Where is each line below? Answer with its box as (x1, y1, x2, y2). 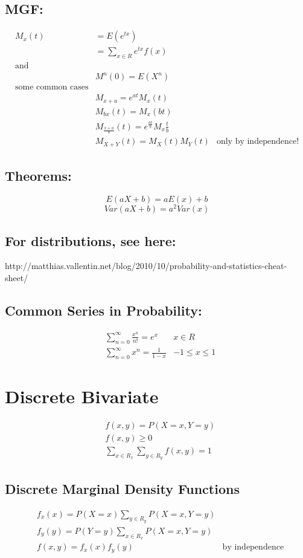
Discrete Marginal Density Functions (5, 479, 240, 498)
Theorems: (5, 166, 72, 185)
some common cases (14, 83, 89, 92)
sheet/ (5, 271, 28, 284)
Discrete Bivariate (5, 384, 159, 409)
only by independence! (216, 137, 299, 146)
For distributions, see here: (5, 231, 176, 250)
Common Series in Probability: (5, 300, 202, 319)
